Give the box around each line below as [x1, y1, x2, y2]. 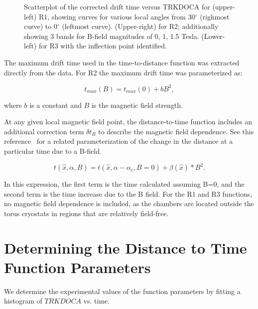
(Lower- [201, 30, 225, 41]
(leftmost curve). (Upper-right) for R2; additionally [62, 21, 219, 31]
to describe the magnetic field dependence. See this [98, 126, 254, 136]
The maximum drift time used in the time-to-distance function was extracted [4, 57, 240, 67]
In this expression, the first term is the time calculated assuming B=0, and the [4, 179, 245, 189]
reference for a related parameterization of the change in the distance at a [4, 136, 233, 146]
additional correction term [4, 126, 84, 136]
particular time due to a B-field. [4, 146, 102, 156]
